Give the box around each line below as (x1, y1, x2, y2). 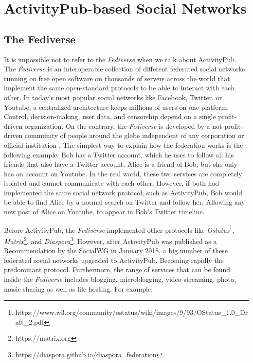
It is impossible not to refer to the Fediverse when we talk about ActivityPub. (4, 54, 236, 64)
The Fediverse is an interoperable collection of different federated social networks (4, 64, 245, 74)
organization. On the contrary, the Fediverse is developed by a (24, 121, 210, 131)
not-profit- (212, 121, 243, 131)
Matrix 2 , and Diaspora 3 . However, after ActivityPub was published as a (4, 234, 217, 246)
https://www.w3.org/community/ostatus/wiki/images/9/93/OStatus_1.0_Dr (15, 307, 248, 317)
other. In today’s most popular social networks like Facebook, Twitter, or (4, 92, 222, 102)
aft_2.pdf (15, 316, 44, 327)
